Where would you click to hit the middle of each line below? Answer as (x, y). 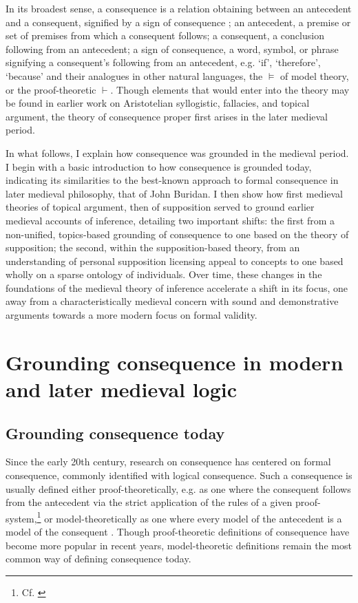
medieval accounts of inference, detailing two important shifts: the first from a (170, 220)
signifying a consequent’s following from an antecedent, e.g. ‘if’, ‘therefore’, (163, 62)
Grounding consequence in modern (175, 362)
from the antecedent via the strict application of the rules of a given (149, 502)
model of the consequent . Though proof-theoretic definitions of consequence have (178, 532)
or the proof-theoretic (51, 89)
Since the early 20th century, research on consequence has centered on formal (168, 462)
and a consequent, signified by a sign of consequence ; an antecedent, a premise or (178, 22)
